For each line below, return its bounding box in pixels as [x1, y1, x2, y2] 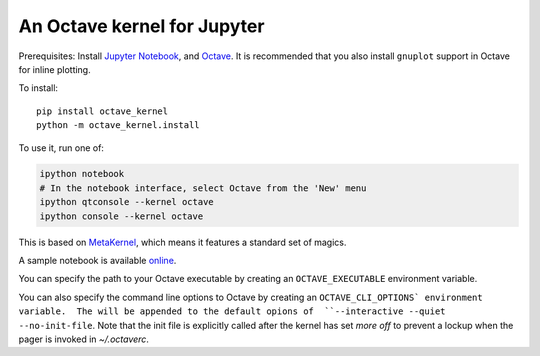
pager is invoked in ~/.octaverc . [18, 333, 150, 345]
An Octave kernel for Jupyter [18, 15, 265, 37]
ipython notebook [39, 168, 125, 180]
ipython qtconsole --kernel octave [39, 196, 214, 208]
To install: [18, 82, 59, 94]
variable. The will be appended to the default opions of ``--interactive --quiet [18, 306, 446, 317]
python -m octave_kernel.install [36, 120, 200, 131]
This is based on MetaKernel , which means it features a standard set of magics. [18, 236, 347, 248]
